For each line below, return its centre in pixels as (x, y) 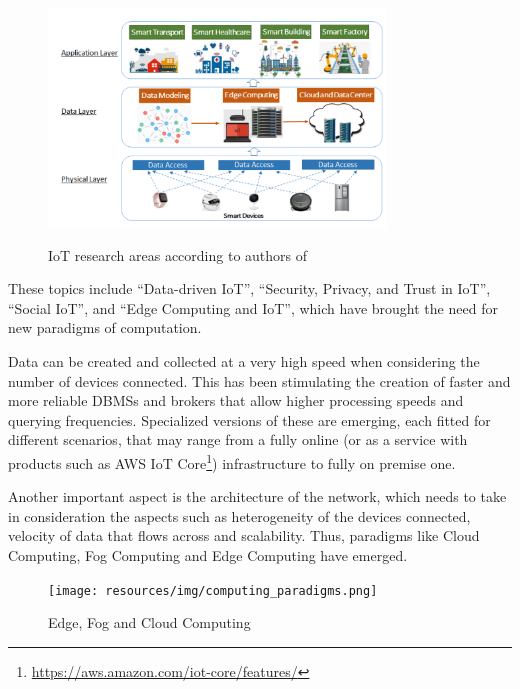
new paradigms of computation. (105, 327)
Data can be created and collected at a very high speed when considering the (244, 360)
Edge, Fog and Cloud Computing (149, 622)
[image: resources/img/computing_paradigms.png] (213, 590)
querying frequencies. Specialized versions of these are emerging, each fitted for (249, 419)
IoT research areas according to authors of (178, 254)
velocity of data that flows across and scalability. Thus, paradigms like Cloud (244, 535)
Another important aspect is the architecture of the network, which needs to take (257, 496)
